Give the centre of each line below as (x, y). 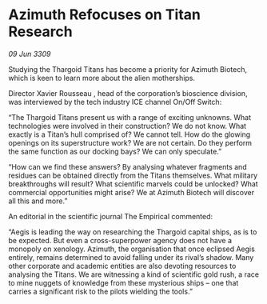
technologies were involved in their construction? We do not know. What (127, 126)
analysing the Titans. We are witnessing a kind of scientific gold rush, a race (134, 274)
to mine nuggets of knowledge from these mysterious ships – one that (124, 282)
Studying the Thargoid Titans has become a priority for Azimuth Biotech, (128, 69)
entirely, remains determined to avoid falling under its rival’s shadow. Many (131, 257)
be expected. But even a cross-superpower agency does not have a (120, 240)
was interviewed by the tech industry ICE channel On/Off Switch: (115, 102)
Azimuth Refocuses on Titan (105, 15)
